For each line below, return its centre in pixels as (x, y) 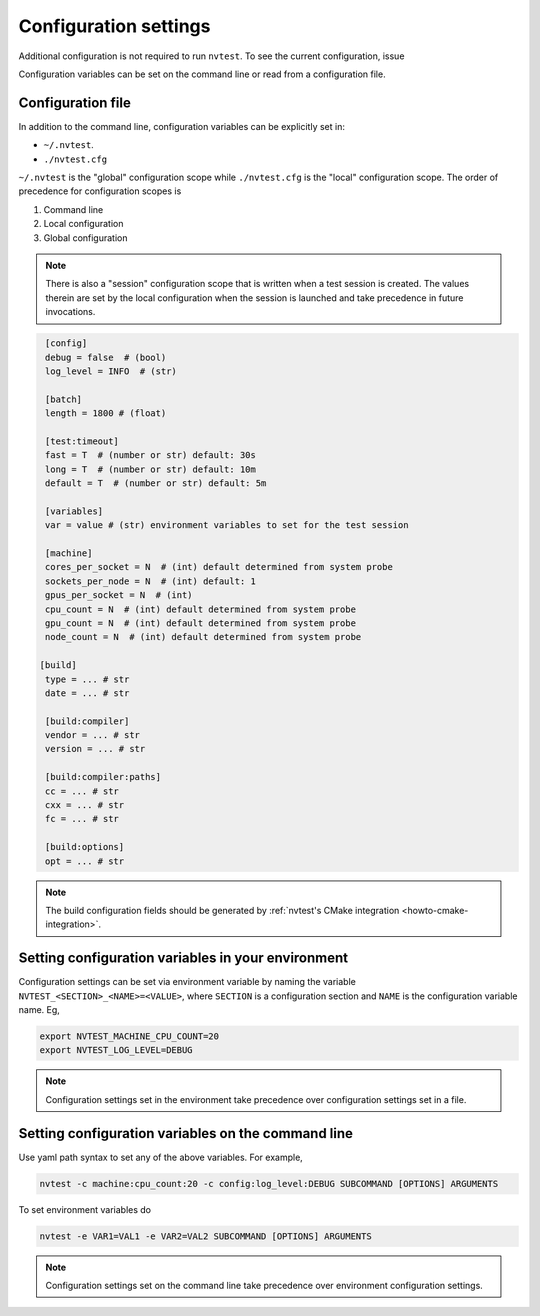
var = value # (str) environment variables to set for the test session (227, 525)
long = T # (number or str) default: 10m (151, 469)
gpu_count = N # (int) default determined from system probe (201, 623)
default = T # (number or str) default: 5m (156, 483)
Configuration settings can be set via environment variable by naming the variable (187, 982)
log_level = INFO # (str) (111, 371)
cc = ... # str (82, 791)
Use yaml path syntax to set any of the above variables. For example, (161, 1157)
